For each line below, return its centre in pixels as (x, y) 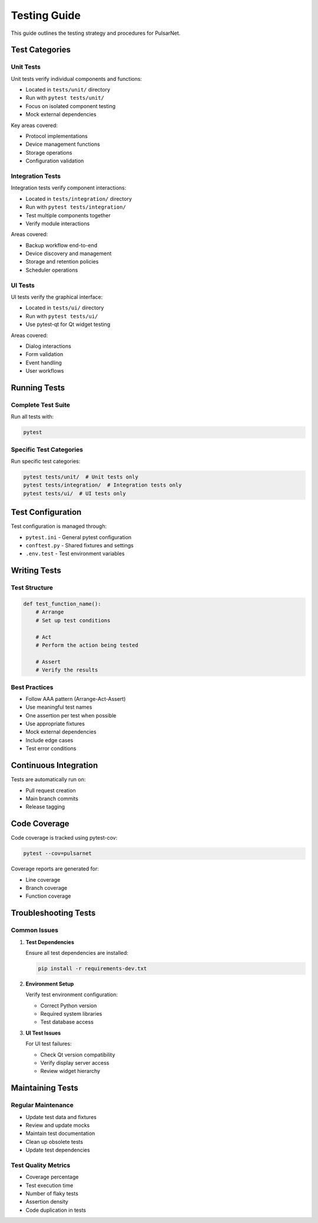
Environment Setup (50, 984)
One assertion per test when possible (71, 715)
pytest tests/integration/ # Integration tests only (102, 485)
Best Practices (32, 687)
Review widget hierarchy (70, 1071)
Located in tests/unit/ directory (68, 90)
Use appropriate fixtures (55, 724)
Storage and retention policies (62, 262)
